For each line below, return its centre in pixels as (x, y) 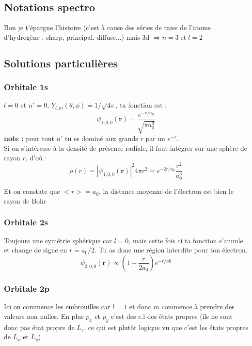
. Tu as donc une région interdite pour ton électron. (171, 250)
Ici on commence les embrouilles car (57, 307)
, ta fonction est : (141, 105)
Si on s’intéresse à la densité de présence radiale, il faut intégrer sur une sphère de (126, 148)
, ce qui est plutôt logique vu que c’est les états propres (166, 327)
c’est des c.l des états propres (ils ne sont (172, 316)
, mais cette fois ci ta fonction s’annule (186, 240)
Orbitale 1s (26, 87)
